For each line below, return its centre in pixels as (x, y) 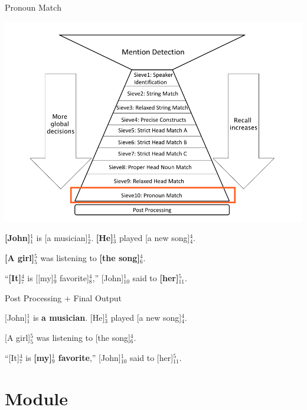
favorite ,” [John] (89, 357)
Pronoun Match (33, 7)
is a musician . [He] (69, 318)
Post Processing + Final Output (63, 297)
